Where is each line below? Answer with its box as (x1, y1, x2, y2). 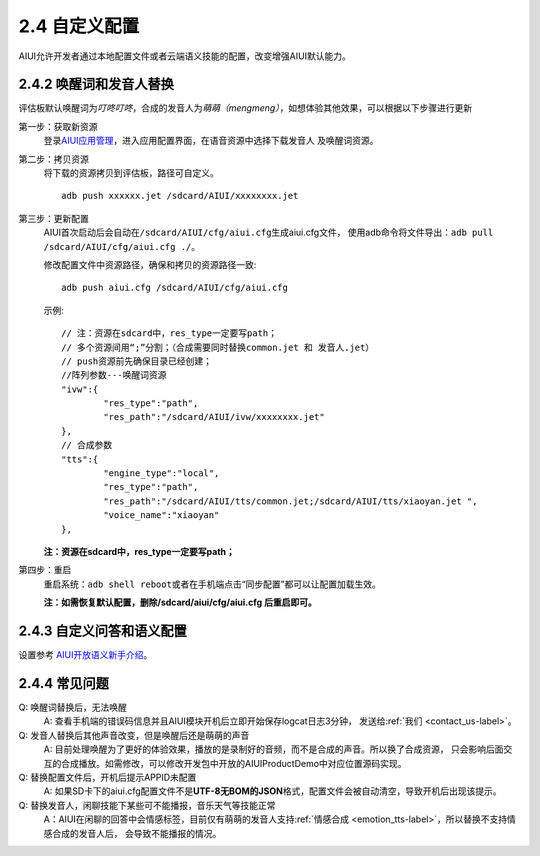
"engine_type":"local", (103, 468, 220, 479)
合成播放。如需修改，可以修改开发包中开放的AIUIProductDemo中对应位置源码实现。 (60, 757, 407, 769)
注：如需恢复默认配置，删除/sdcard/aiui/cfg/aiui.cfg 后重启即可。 (43, 596, 317, 609)
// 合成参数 (61, 440, 113, 451)
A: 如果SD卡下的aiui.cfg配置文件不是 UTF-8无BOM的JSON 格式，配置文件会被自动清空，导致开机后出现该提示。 (43, 785, 502, 797)
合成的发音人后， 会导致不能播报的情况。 (51, 827, 222, 839)
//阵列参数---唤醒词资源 (61, 370, 167, 381)
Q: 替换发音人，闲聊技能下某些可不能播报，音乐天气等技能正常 (18, 799, 276, 811)
